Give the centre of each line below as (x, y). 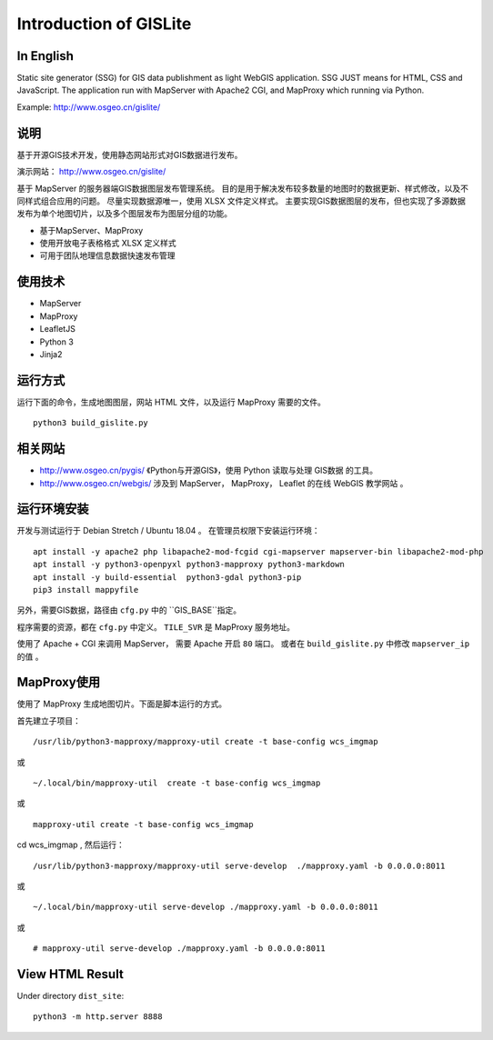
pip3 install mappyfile (86, 590)
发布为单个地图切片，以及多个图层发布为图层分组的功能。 (124, 214)
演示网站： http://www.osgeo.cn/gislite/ (91, 172)
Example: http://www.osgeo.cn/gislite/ (89, 107)
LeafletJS (58, 329)
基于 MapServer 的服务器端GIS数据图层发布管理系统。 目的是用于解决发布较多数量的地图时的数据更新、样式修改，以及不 (242, 188)
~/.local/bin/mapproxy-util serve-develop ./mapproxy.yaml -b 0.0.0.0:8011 (206, 907)
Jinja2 (51, 354)
